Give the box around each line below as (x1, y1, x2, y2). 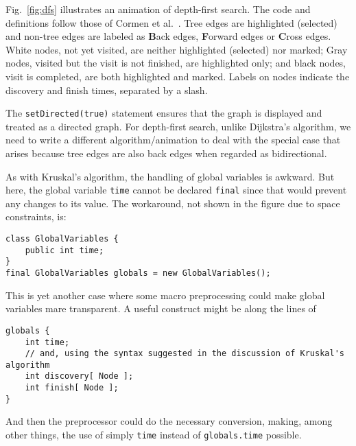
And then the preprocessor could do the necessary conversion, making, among (5, 414, 333, 428)
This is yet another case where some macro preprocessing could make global (5, 287, 325, 302)
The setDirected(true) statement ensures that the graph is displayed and (5, 106, 322, 120)
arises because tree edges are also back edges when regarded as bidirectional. (5, 146, 327, 160)
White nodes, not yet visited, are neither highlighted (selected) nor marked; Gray (5, 42, 348, 56)
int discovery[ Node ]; (25, 371, 134, 382)
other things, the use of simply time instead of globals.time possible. (5, 427, 302, 442)
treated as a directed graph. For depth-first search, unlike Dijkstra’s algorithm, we (5, 119, 351, 133)
